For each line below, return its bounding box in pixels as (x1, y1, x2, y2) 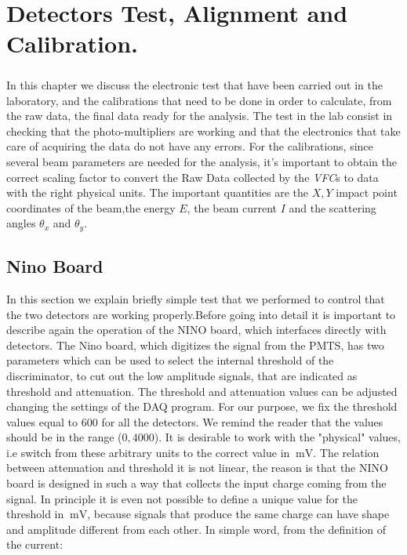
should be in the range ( (6, 429, 122, 445)
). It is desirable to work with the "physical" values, (154, 429, 401, 445)
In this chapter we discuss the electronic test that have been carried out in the (6, 76, 383, 92)
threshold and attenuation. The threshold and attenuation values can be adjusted (6, 383, 398, 399)
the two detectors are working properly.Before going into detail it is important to (6, 306, 396, 322)
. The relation (313, 444, 380, 460)
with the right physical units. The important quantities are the (6, 184, 308, 201)
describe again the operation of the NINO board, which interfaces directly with (6, 321, 387, 338)
